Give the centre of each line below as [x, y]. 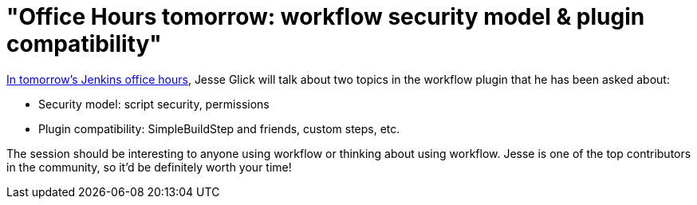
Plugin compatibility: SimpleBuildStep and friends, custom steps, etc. [219, 128]
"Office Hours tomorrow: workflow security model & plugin [326, 17]
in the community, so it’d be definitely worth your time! [149, 167]
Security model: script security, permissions [154, 104]
